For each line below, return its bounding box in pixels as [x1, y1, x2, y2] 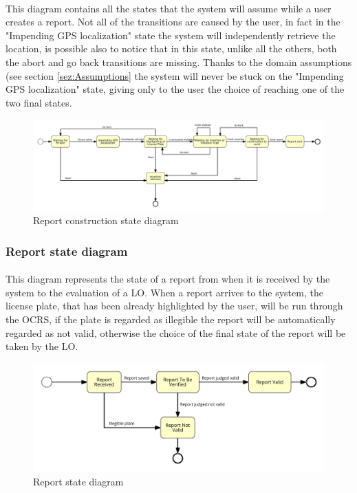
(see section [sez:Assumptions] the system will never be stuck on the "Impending [6, 68, 344, 83]
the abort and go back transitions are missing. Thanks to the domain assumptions [6, 54, 352, 69]
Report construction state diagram [33, 213, 179, 228]
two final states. [6, 95, 72, 109]
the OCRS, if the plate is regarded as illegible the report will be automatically [6, 312, 336, 327]
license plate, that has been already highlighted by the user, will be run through [6, 298, 343, 313]
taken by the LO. [6, 339, 78, 353]
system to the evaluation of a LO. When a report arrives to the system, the [6, 285, 323, 299]
